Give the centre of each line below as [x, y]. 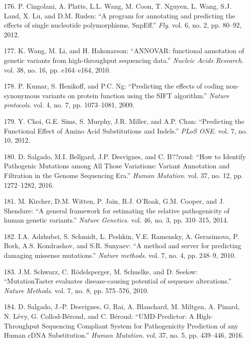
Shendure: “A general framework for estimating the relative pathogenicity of [117, 210]
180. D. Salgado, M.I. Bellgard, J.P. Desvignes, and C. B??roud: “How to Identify [125, 156]
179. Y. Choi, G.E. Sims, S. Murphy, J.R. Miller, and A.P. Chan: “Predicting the [124, 121]
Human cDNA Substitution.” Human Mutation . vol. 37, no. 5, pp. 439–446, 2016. [124, 335]
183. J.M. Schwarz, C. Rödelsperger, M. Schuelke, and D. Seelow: [101, 271]
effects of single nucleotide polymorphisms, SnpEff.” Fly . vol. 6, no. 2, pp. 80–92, [123, 25]
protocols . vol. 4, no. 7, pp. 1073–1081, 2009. [69, 105]
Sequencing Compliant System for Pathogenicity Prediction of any [140, 325]
